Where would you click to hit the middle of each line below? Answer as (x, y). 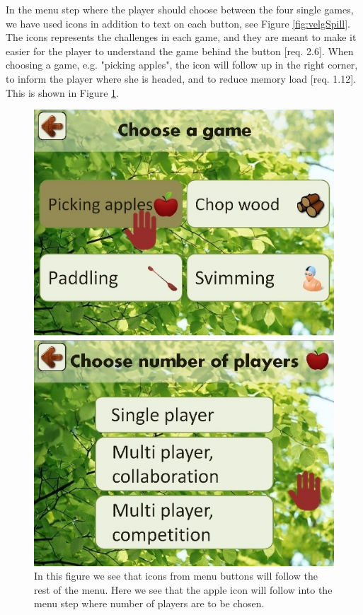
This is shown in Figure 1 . (62, 92)
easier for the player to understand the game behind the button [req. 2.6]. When (180, 51)
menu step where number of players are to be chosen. (149, 603)
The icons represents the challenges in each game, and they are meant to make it (181, 37)
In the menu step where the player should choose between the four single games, (180, 9)
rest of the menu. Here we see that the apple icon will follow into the (183, 589)
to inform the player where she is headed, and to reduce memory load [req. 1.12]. (181, 78)
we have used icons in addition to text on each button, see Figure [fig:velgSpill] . (178, 23)
